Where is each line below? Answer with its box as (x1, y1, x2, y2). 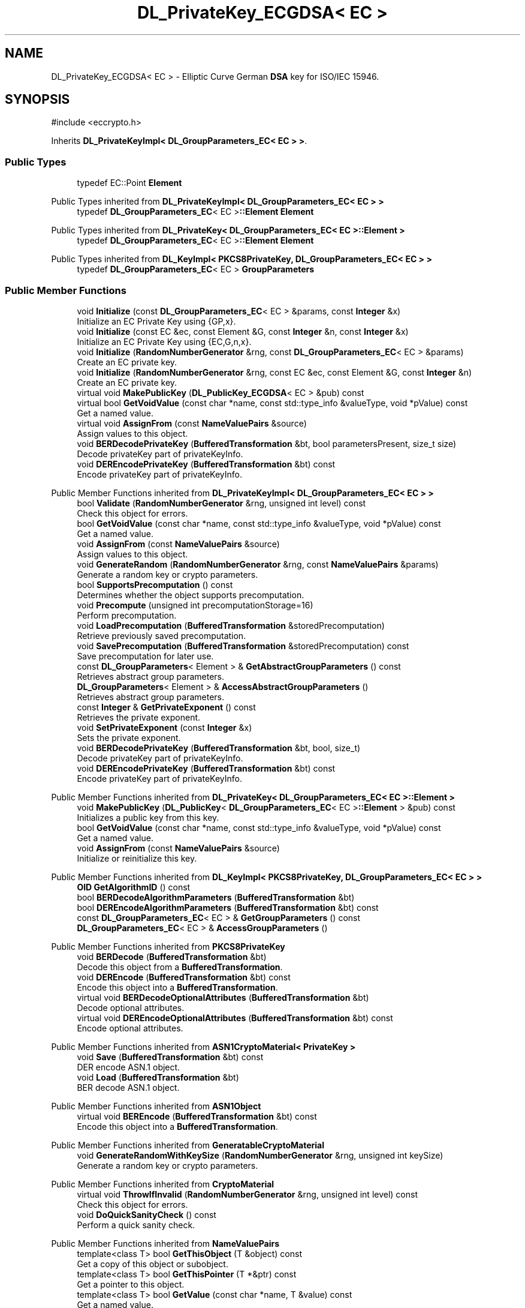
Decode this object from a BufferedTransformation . (77, 961, 283, 972)
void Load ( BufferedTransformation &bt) (77, 1072, 239, 1082)
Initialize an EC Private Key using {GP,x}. (77, 316, 236, 326)
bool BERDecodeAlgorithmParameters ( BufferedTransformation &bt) (77, 892, 355, 902)
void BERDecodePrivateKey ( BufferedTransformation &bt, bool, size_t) (77, 742, 361, 753)
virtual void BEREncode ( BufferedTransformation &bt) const (77, 1111, 317, 1121)
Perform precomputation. (77, 610, 177, 620)
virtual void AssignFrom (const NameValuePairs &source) (77, 418, 307, 428)
